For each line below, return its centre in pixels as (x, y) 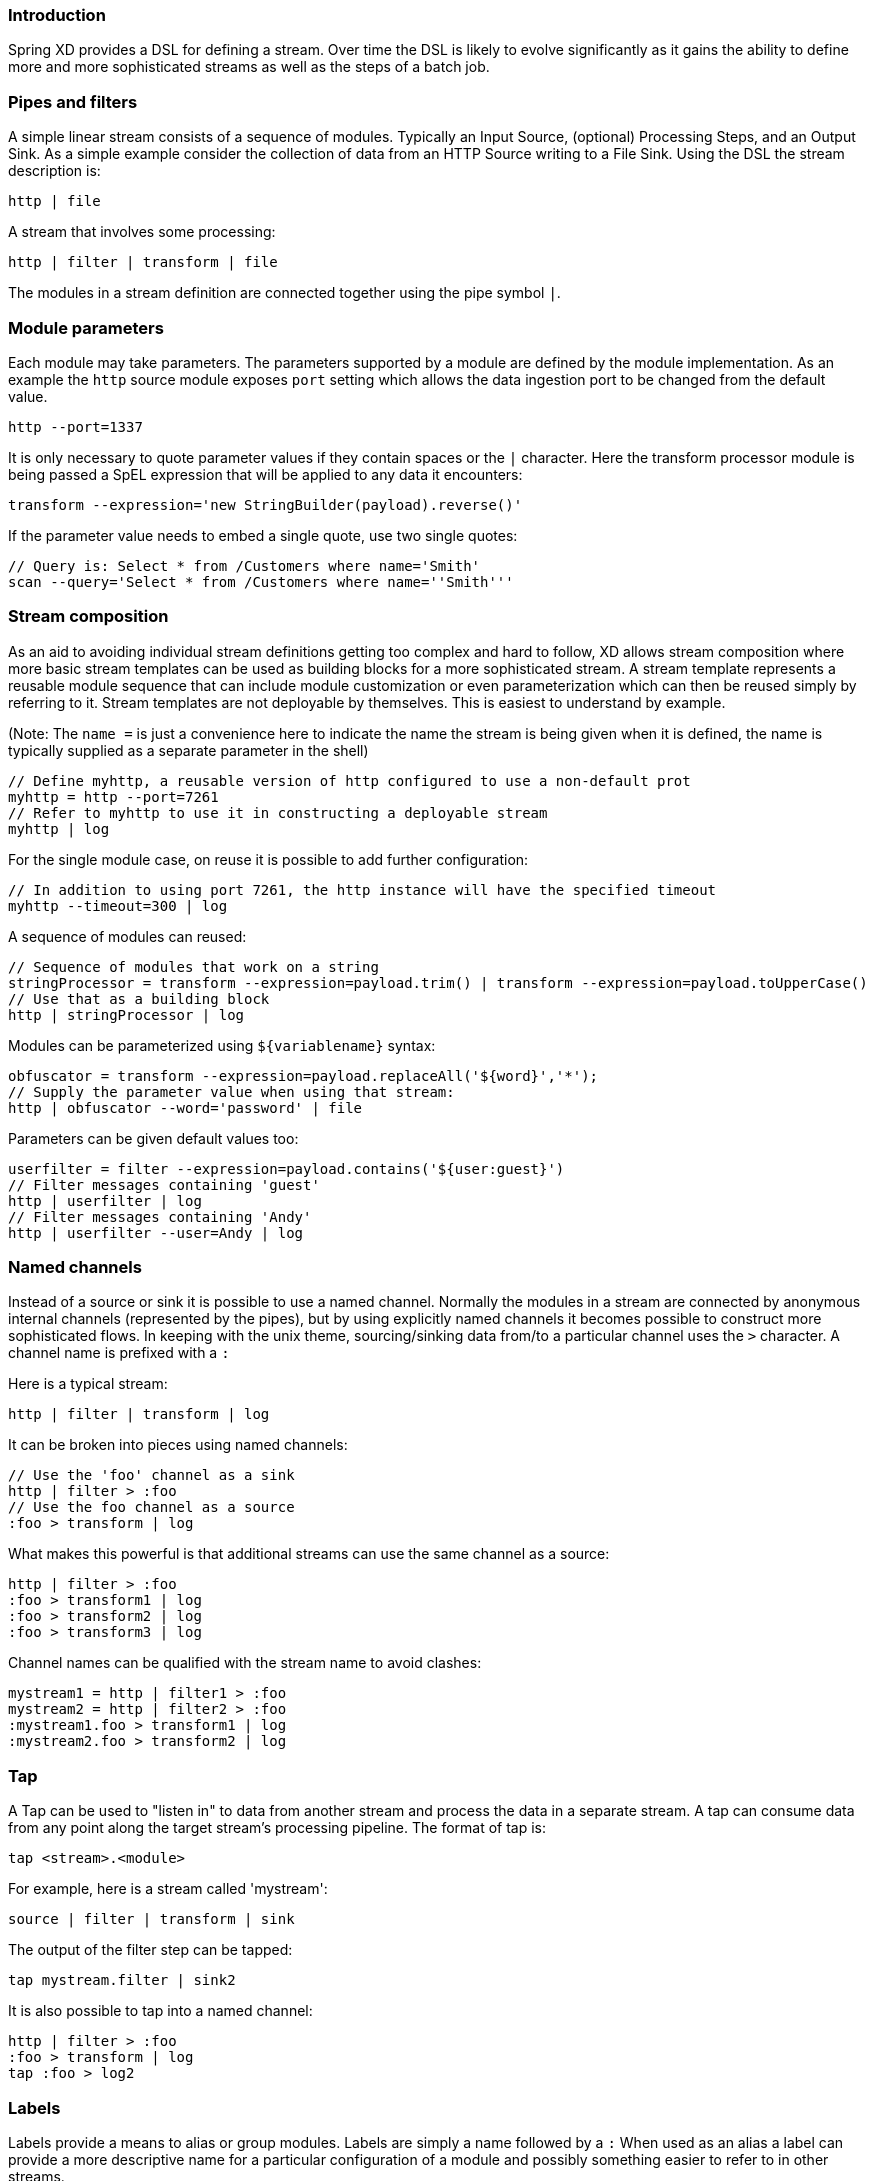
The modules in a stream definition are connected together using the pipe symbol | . (284, 293)
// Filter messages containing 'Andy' (160, 1216)
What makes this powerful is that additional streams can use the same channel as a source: (309, 1554)
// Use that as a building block (139, 998)
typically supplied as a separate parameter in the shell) (188, 750)
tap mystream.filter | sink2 (122, 1980)
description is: (54, 171)
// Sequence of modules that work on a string (193, 966)
